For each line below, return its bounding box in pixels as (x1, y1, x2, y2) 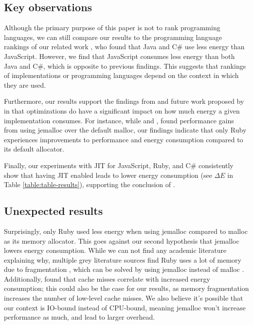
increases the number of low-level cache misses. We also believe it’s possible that (4, 293, 243, 303)
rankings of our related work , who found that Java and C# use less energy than (4, 41, 245, 52)
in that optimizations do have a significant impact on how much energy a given (4, 105, 240, 115)
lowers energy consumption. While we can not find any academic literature (4, 245, 227, 255)
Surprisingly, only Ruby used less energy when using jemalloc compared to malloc (4, 226, 248, 236)
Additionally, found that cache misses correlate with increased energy (4, 273, 210, 284)
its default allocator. (4, 144, 64, 154)
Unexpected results (4, 203, 103, 218)
